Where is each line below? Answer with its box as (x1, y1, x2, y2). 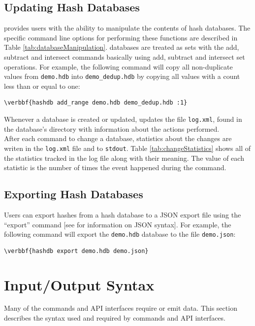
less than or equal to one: (4, 80, 80, 91)
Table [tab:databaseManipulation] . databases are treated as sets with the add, (4, 42, 239, 52)
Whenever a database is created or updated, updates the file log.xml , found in (4, 114, 242, 124)
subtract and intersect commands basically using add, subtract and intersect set (4, 51, 245, 62)
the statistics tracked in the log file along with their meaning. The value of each (4, 152, 244, 163)
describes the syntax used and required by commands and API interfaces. (4, 313, 225, 323)
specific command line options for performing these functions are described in (4, 32, 238, 42)
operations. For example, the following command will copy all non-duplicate (4, 61, 233, 72)
